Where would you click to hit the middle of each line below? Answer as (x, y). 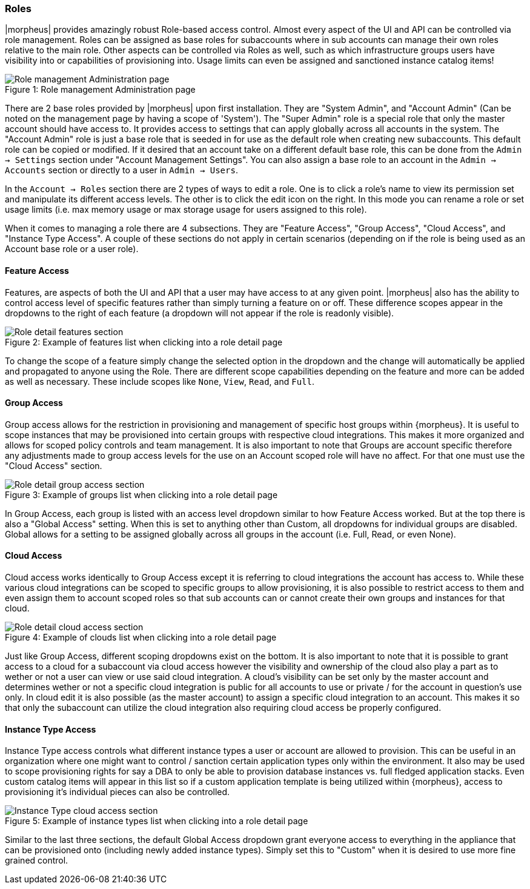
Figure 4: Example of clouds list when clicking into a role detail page (141, 638)
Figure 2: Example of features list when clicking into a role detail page (144, 342)
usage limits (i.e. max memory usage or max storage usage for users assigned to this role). (186, 210)
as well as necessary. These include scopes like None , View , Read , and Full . (160, 381)
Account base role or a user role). (72, 249)
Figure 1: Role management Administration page (100, 90)
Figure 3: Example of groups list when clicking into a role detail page (141, 494)
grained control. (37, 861)
